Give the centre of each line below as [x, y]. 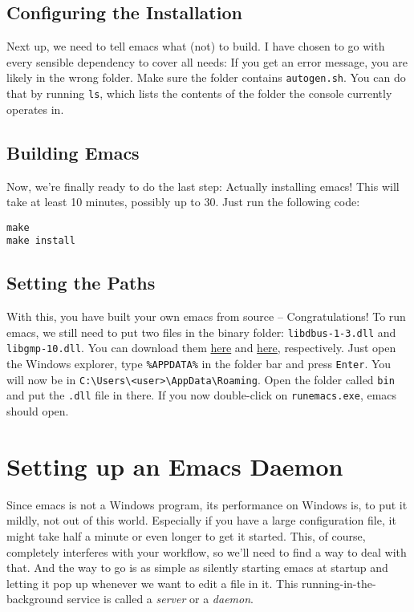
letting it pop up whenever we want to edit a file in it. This [152, 583]
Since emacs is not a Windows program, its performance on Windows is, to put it [207, 504]
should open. [38, 411]
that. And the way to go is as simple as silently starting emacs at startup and [197, 567]
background [35, 599]
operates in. [35, 109]
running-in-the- [339, 583]
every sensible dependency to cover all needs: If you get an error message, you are [207, 61]
